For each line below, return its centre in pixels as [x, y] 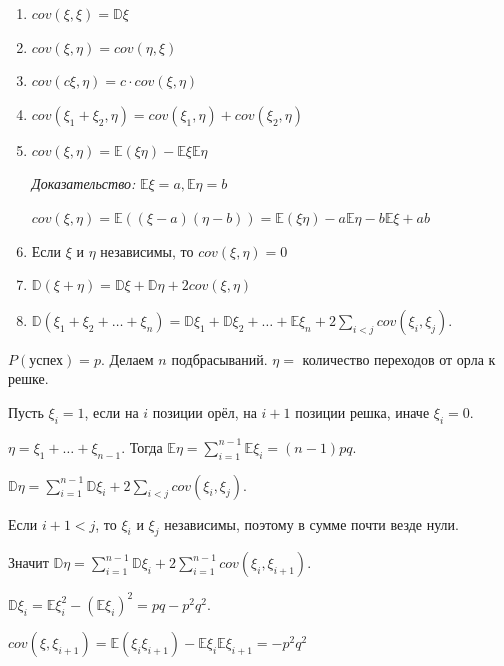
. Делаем [127, 358]
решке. [28, 378]
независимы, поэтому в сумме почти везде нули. [311, 523]
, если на [111, 411]
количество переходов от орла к [399, 358]
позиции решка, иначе [362, 411]
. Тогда [142, 446]
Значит [28, 562]
